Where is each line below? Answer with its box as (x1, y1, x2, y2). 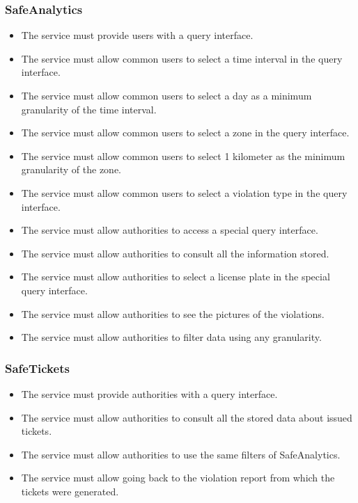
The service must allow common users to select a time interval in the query (21, 51, 343, 65)
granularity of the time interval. (21, 102, 157, 116)
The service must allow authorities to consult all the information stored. (21, 246, 329, 260)
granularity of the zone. (21, 162, 122, 177)
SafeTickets (5, 359, 70, 376)
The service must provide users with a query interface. (21, 28, 254, 42)
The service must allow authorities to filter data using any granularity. (21, 330, 322, 344)
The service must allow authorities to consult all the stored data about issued (21, 410, 352, 424)
